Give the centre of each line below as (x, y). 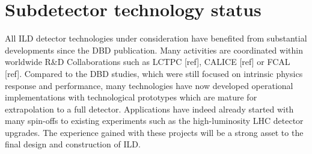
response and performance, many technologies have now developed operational (149, 85)
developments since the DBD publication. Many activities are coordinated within (154, 50)
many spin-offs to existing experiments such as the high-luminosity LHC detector (154, 121)
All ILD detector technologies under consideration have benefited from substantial (156, 38)
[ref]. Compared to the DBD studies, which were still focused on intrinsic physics (154, 73)
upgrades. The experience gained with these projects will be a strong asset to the (154, 132)
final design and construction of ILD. (73, 144)
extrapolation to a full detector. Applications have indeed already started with (149, 109)
